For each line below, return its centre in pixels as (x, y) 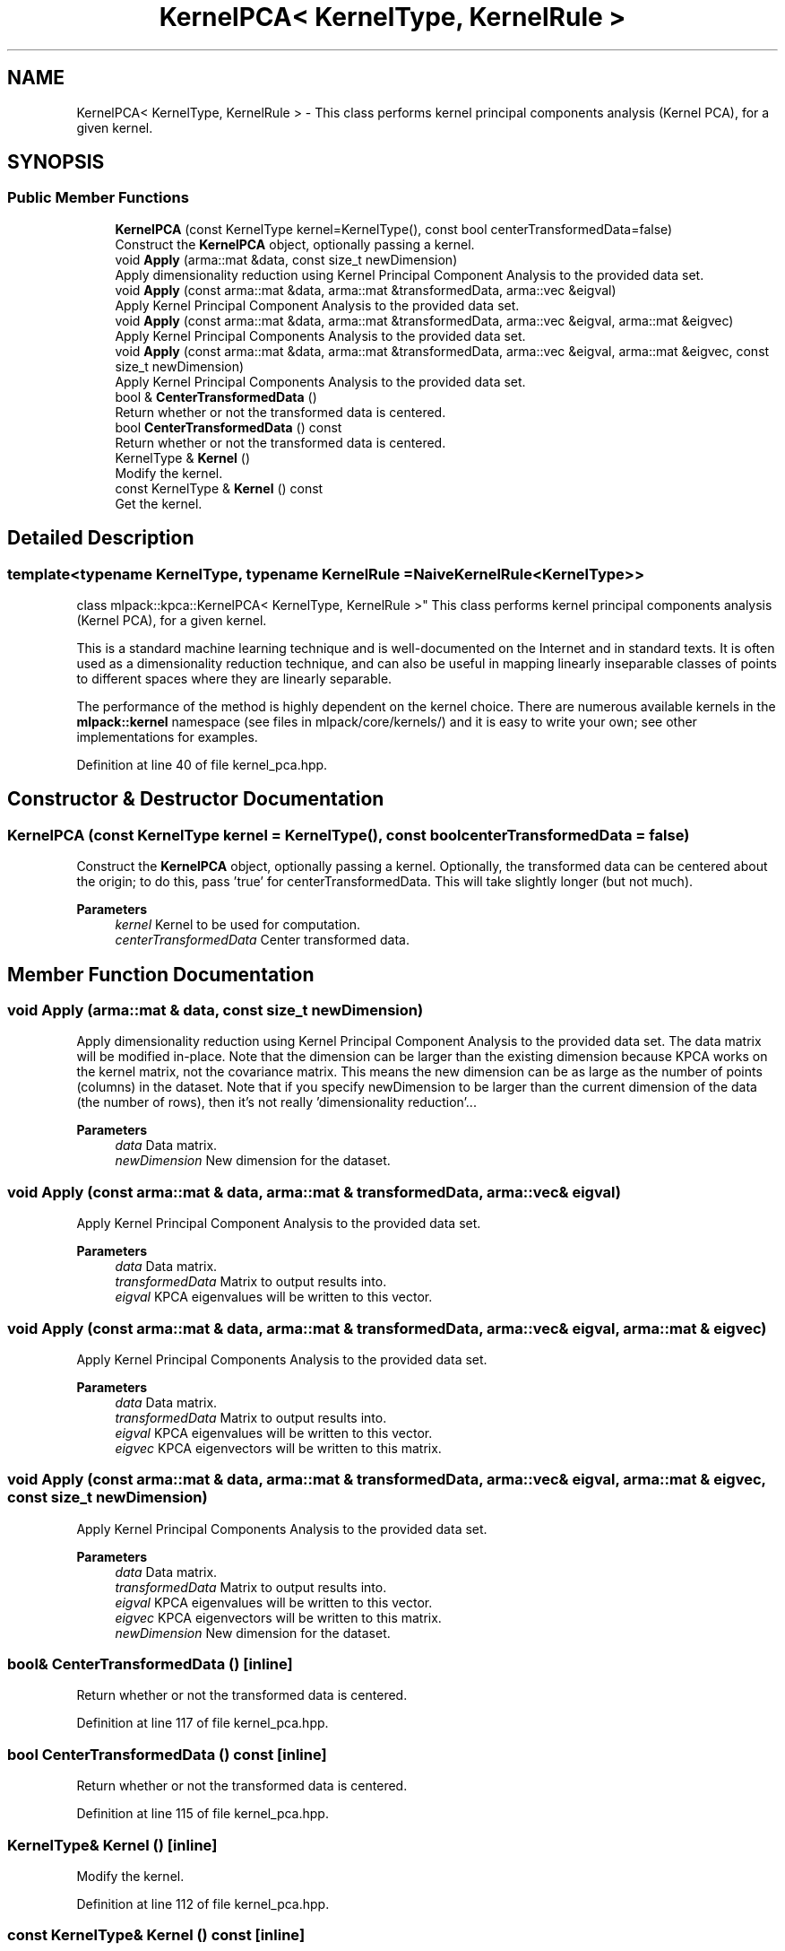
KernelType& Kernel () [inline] (112, 1845)
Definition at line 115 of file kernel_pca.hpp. (203, 1814)
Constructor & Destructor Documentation (196, 799)
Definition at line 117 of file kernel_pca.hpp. (203, 1723)
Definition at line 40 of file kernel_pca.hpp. (202, 765)
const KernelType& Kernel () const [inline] (156, 1935)
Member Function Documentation (161, 974)
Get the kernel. (159, 503)
